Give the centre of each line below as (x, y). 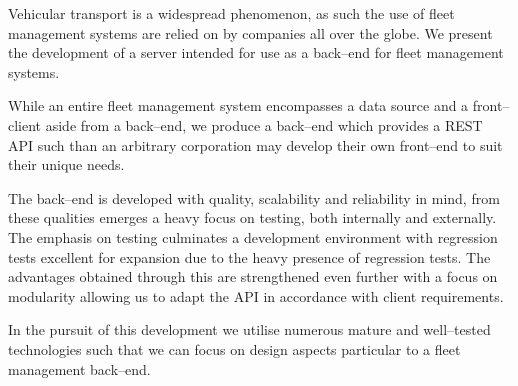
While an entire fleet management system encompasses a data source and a (238, 105)
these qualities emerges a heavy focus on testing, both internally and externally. (252, 217)
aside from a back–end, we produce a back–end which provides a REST (264, 124)
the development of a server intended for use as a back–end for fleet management (256, 52)
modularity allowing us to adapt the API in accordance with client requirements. (256, 295)
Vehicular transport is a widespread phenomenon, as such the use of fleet (231, 13)
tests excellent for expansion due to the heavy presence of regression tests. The (249, 256)
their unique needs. (66, 164)
